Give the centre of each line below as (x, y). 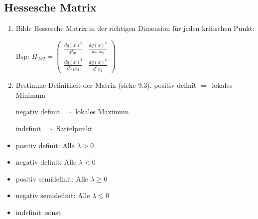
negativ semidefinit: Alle (53, 195)
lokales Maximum (102, 111)
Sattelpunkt (74, 128)
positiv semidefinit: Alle (52, 178)
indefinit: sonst (38, 212)
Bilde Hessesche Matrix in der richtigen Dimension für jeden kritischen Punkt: (135, 28)
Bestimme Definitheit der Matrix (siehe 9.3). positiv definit (106, 85)
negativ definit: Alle (46, 162)
